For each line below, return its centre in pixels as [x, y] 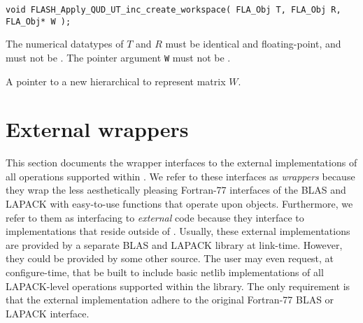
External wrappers [97, 129]
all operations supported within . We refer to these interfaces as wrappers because [180, 176]
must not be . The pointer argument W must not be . [118, 57]
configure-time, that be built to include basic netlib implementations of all [165, 272]
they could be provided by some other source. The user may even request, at [170, 258]
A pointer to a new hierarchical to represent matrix [116, 81]
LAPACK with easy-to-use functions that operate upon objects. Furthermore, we [179, 204]
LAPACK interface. [48, 313]
